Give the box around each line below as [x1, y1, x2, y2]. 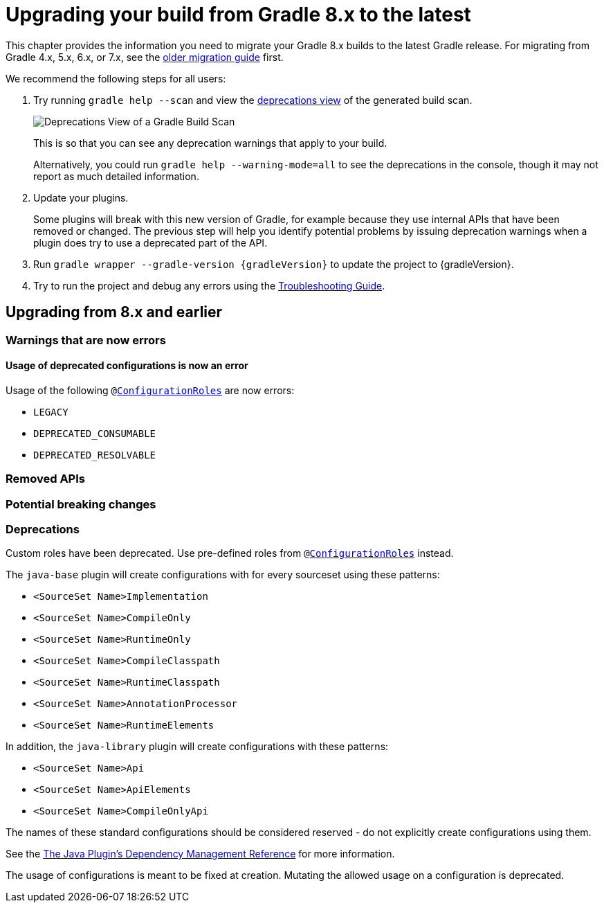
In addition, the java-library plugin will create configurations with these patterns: [6, 740, 389, 753]
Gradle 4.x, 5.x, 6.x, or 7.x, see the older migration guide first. [6, 51, 284, 63]
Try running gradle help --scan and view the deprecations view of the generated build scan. [33, 94, 473, 106]
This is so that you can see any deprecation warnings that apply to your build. [33, 136, 387, 149]
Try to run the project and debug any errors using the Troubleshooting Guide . [33, 279, 385, 292]
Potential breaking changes [6, 497, 156, 511]
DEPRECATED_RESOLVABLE [33, 449, 156, 461]
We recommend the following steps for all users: [6, 72, 226, 84]
